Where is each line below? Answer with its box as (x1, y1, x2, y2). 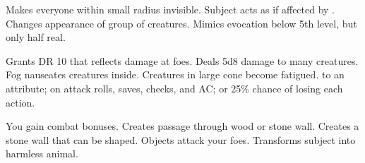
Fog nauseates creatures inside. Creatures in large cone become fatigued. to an (6, 67, 345, 82)
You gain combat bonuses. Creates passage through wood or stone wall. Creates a (6, 119, 359, 133)
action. (6, 95, 35, 109)
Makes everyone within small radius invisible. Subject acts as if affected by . (6, 2, 335, 16)
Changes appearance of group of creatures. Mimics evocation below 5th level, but (6, 16, 357, 30)
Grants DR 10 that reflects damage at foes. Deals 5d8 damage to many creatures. (6, 53, 359, 68)
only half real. (6, 30, 66, 44)
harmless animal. (6, 146, 78, 161)
